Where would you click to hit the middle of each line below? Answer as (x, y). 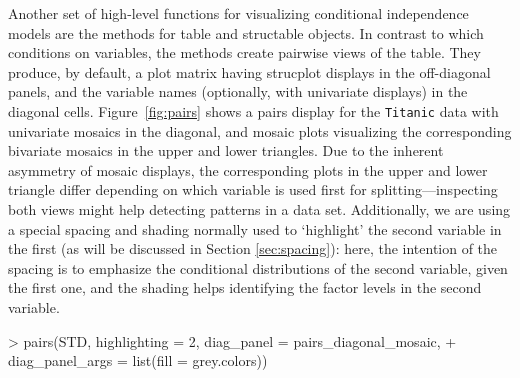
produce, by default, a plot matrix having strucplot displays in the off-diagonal (249, 71)
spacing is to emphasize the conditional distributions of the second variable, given (258, 267)
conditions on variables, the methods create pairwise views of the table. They (244, 52)
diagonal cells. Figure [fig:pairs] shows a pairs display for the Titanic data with (253, 110)
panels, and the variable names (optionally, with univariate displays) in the (238, 91)
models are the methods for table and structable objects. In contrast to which (246, 32)
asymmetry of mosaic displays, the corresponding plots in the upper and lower (248, 169)
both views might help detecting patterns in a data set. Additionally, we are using (259, 209)
